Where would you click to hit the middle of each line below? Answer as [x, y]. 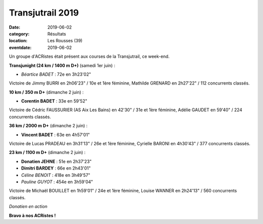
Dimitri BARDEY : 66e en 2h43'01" [56, 168]
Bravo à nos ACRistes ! [32, 215]
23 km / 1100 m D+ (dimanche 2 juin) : [47, 153]
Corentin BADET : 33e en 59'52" [54, 101]
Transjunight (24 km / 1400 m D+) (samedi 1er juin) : [62, 65]
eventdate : [20, 47]
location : [18, 41]
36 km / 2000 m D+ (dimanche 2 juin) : [48, 126]
